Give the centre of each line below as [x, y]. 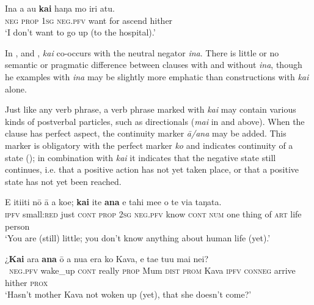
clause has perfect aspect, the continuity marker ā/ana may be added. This [146, 133]
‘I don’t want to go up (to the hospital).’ [80, 32]
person [17, 226]
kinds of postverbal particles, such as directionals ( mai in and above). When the [155, 121]
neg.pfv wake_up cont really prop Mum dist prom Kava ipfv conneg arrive [152, 270]
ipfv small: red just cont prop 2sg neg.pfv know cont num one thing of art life [153, 213]
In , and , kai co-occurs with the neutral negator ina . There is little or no [142, 52]
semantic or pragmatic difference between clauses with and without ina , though [154, 65]
